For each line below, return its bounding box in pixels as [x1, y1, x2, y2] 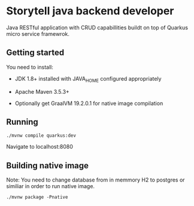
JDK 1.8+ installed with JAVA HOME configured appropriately [14, 75, 162, 84]
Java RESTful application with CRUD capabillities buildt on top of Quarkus [6, 24, 189, 31]
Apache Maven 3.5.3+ [14, 88, 70, 95]
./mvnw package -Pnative [6, 194, 68, 201]
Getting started [6, 48, 65, 58]
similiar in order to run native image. [6, 183, 95, 190]
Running [6, 116, 39, 127]
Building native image [6, 160, 89, 171]
